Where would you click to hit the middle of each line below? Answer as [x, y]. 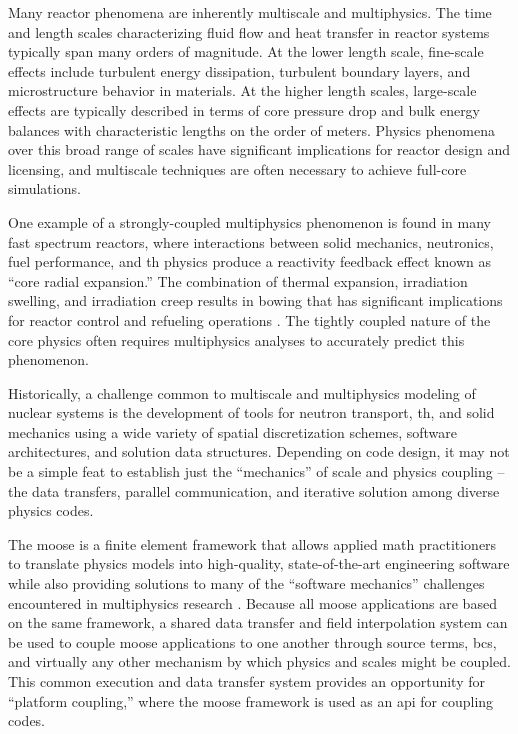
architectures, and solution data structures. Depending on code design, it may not [259, 451]
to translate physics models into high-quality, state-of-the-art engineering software [259, 563]
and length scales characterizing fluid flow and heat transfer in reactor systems [249, 31]
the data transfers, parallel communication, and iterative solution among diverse [254, 490]
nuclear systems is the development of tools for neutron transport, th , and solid [251, 412]
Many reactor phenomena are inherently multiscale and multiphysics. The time [250, 12]
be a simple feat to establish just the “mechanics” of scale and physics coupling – [256, 471]
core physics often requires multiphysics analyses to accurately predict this [236, 339]
